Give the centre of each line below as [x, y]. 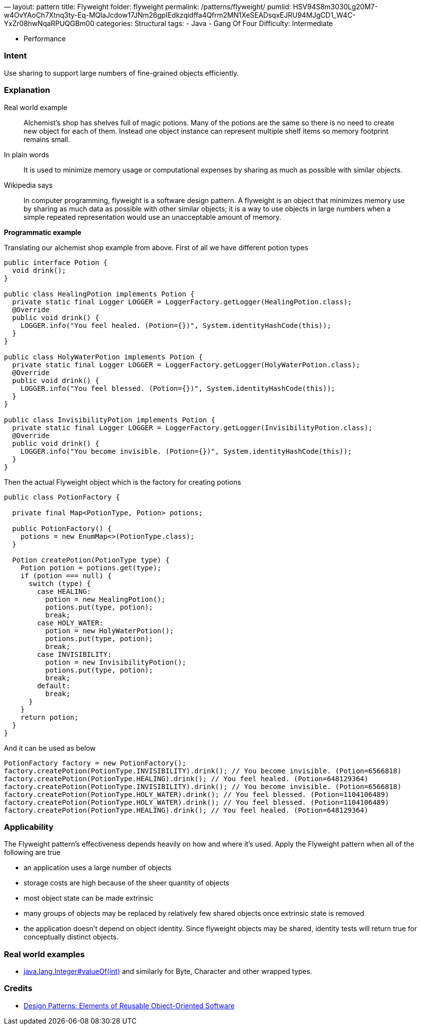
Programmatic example [43, 232]
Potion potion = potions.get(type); [91, 568]
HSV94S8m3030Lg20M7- [335, 7]
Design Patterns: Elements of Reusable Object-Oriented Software [129, 1005]
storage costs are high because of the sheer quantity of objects [126, 883]
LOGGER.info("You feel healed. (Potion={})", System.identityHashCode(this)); [176, 325]
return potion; [49, 717]
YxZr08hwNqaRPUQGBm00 [49, 23]
